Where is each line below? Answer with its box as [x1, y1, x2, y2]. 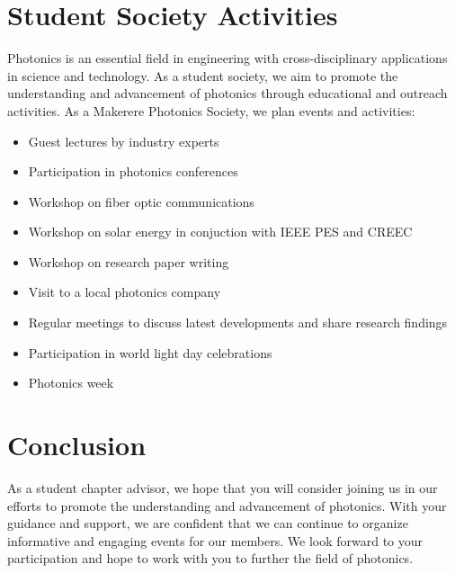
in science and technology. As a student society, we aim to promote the [7, 66, 398, 85]
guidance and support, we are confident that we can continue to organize [7, 514, 408, 533]
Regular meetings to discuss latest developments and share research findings [28, 313, 448, 332]
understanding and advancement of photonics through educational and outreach [7, 84, 448, 103]
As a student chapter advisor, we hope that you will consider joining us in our [7, 478, 438, 497]
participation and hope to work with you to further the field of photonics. [7, 549, 414, 568]
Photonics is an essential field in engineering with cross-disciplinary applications [7, 49, 448, 67]
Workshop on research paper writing [28, 252, 229, 271]
